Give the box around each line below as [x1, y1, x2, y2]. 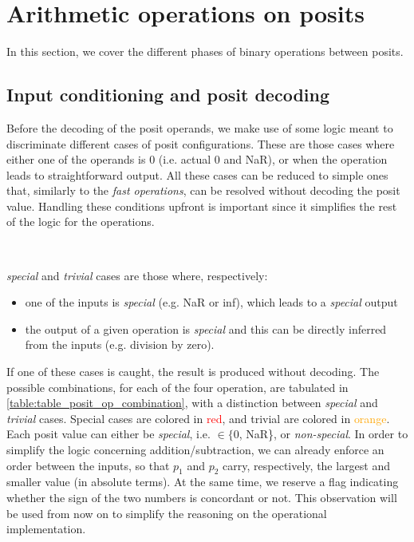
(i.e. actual [158, 151, 211, 168]
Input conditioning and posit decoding [6, 82, 330, 107]
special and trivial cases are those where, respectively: [6, 267, 268, 283]
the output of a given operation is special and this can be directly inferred [25, 320, 387, 337]
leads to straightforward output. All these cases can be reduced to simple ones [6, 166, 388, 183]
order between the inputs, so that [6, 457, 170, 473]
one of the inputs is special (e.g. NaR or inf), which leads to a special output [25, 294, 398, 311]
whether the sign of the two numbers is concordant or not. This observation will [6, 489, 397, 505]
